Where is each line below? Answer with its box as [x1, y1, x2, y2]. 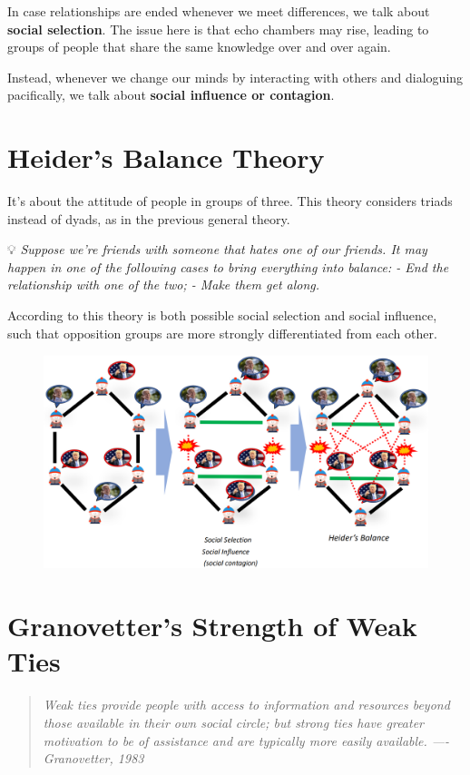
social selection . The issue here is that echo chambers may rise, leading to [7, 19, 429, 38]
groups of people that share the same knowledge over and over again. [7, 37, 391, 56]
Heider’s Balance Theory [7, 139, 325, 176]
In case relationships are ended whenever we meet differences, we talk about [7, 2, 430, 20]
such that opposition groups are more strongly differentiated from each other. [7, 323, 437, 342]
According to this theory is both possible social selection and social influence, [7, 306, 437, 325]
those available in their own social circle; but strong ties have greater [43, 712, 425, 731]
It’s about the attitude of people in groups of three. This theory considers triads [7, 191, 453, 211]
